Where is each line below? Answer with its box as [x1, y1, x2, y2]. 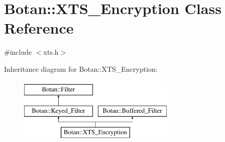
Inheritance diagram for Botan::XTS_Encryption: [4, 63, 158, 74]
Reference [4, 18, 74, 38]
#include [4, 47, 32, 57]
